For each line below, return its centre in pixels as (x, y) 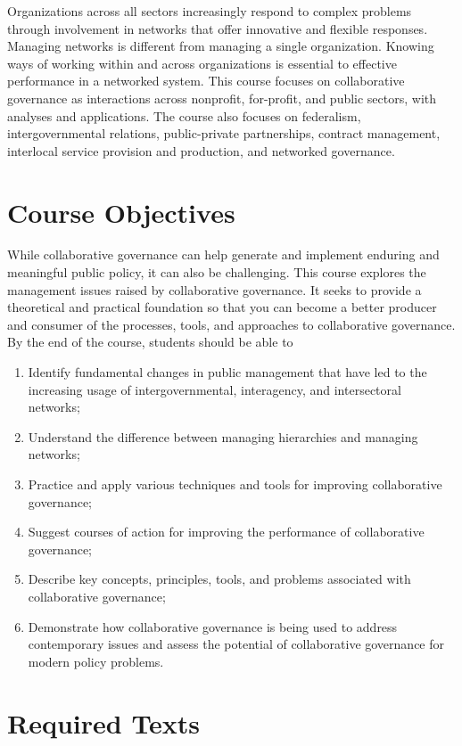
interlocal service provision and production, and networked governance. (201, 150)
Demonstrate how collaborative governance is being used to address (213, 626)
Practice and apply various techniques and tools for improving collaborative (235, 484)
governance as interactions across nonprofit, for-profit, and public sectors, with (222, 98)
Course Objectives (121, 212)
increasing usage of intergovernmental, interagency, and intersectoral (214, 389)
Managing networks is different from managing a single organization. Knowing (221, 46)
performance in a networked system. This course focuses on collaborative (206, 81)
